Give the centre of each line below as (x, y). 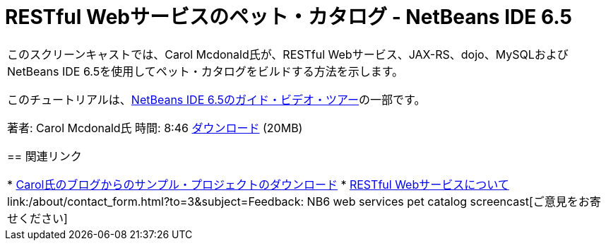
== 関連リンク (44, 156)
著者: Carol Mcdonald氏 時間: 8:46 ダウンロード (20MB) (155, 128)
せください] (37, 218)
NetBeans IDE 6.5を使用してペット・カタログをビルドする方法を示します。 (206, 71)
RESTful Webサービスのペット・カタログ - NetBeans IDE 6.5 (289, 17)
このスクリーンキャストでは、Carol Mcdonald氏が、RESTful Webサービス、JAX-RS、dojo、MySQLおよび (288, 54)
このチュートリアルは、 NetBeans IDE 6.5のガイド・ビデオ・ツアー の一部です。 (216, 99)
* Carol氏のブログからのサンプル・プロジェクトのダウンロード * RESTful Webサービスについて (258, 184)
